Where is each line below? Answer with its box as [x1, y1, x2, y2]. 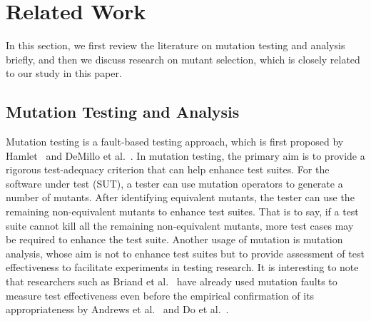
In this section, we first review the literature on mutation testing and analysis [6, 38, 345, 53]
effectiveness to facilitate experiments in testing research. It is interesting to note [6, 260, 359, 275]
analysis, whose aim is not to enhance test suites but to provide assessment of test [6, 245, 365, 260]
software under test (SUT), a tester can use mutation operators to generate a [6, 175, 343, 190]
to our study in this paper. [6, 66, 122, 81]
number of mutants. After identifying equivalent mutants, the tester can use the [6, 190, 355, 205]
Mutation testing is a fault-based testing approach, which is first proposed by [6, 134, 344, 149]
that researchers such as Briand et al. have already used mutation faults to [6, 274, 337, 289]
